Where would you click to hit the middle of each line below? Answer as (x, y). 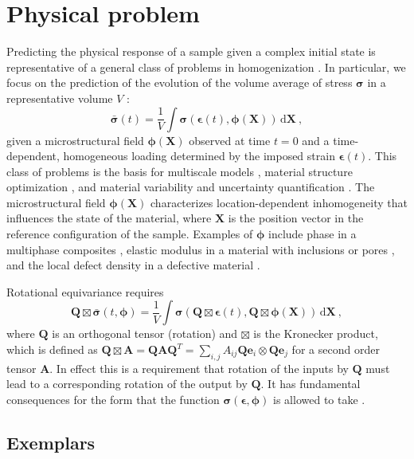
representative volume (60, 98)
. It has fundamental (310, 384)
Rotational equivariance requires (85, 291)
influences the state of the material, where (109, 218)
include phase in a (312, 234)
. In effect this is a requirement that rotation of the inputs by (199, 368)
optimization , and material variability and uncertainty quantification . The (191, 187)
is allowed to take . (319, 400)
